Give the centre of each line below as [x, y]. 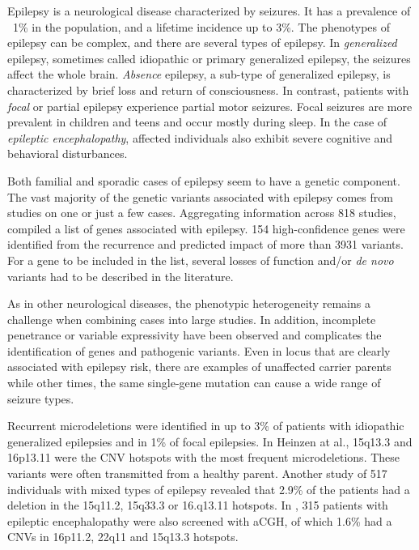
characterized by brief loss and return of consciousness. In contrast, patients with [208, 90]
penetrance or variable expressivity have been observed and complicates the [195, 335]
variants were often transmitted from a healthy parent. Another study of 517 [197, 473]
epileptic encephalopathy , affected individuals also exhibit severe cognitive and [200, 137]
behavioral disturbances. [68, 153]
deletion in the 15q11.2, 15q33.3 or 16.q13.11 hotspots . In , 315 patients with [198, 505]
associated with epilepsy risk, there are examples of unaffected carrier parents [199, 367]
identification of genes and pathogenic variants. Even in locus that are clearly [199, 350]
